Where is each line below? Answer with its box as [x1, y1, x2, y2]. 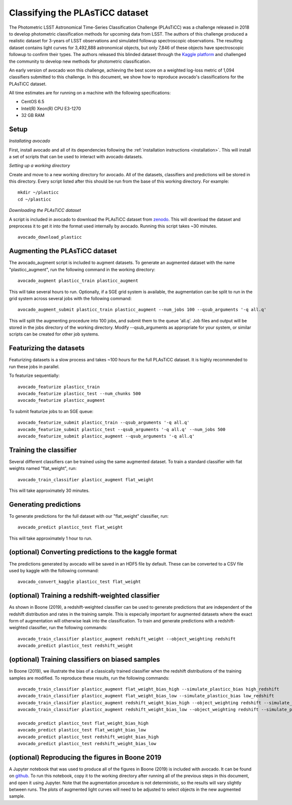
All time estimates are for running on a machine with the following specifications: [9, 90, 171, 96]
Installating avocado [9, 138, 51, 144]
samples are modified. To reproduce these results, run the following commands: [9, 675, 170, 681]
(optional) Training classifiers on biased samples [9, 655, 160, 664]
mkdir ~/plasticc [18, 190, 59, 195]
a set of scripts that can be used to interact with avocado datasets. [9, 153, 143, 159]
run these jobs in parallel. [9, 363, 60, 370]
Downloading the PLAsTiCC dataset [9, 207, 81, 213]
